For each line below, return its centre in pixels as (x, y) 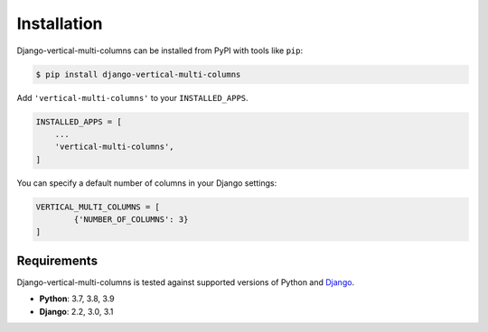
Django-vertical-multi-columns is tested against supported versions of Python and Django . (186, 282)
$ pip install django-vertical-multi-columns (138, 74)
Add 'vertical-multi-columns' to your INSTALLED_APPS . (132, 97)
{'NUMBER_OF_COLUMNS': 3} (131, 220)
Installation (60, 23)
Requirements (57, 260)
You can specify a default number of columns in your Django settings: (147, 183)
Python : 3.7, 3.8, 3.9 (77, 299)
